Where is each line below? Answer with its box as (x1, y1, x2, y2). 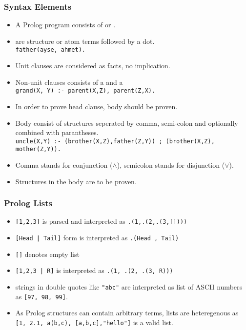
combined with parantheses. (15, 127, 99, 137)
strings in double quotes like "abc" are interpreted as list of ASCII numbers (15, 282, 243, 292)
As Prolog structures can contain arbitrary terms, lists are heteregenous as (15, 308, 239, 318)
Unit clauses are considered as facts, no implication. (15, 60, 170, 71)
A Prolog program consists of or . (15, 19, 116, 30)
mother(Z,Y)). (15, 146, 61, 153)
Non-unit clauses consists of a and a (15, 77, 123, 87)
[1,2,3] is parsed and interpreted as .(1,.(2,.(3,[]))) (15, 216, 187, 226)
